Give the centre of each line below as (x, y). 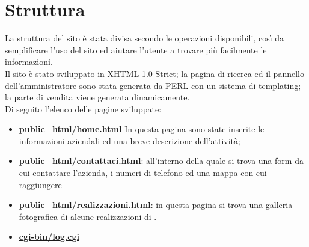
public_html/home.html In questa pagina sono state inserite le (142, 129)
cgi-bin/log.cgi (49, 236)
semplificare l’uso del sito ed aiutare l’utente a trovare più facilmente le (136, 50)
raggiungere (40, 184)
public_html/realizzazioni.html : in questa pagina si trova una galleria (156, 205)
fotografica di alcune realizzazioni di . (88, 216)
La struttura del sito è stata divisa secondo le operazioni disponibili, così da (145, 38)
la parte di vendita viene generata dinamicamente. (97, 97)
